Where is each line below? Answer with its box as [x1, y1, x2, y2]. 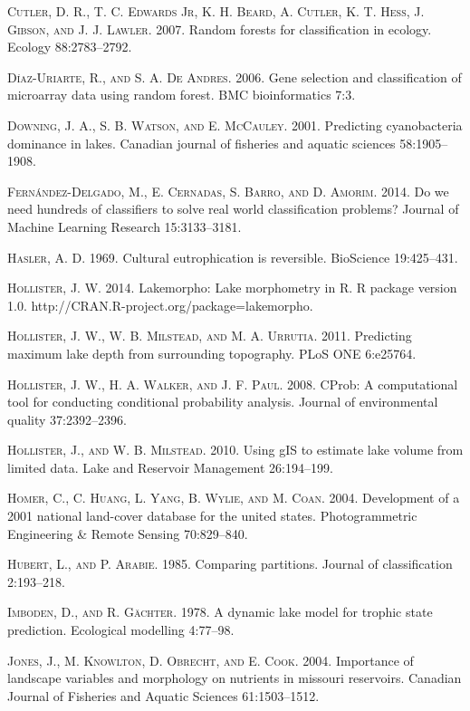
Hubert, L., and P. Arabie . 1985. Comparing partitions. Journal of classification [7, 554, 453, 573]
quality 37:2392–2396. [7, 409, 127, 428]
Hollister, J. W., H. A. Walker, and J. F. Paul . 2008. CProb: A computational [7, 374, 458, 393]
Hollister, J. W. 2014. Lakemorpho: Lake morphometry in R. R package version [7, 278, 457, 297]
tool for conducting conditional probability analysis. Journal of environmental [7, 392, 438, 411]
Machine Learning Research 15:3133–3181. [7, 216, 242, 235]
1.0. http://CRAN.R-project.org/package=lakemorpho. [7, 295, 313, 314]
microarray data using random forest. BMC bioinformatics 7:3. [7, 85, 356, 104]
